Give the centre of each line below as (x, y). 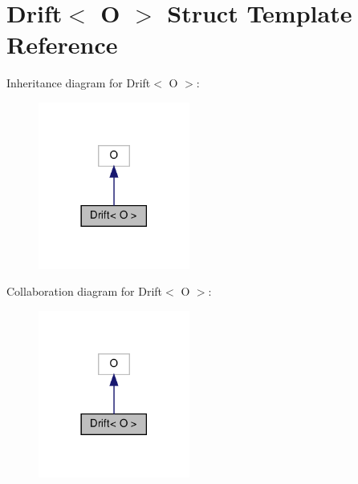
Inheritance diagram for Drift (79, 83)
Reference (62, 44)
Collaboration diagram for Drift (85, 291)
